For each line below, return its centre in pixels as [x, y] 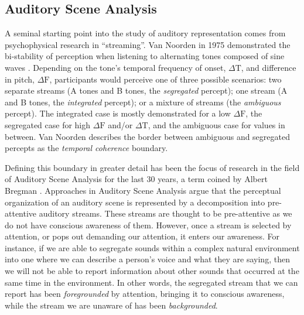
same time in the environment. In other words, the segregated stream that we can [151, 282]
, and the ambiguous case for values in [216, 124]
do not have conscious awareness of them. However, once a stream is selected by [148, 225]
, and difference [269, 67]
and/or [120, 124]
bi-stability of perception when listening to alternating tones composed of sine [145, 56]
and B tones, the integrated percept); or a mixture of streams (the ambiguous [143, 102]
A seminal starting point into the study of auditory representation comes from [145, 33]
